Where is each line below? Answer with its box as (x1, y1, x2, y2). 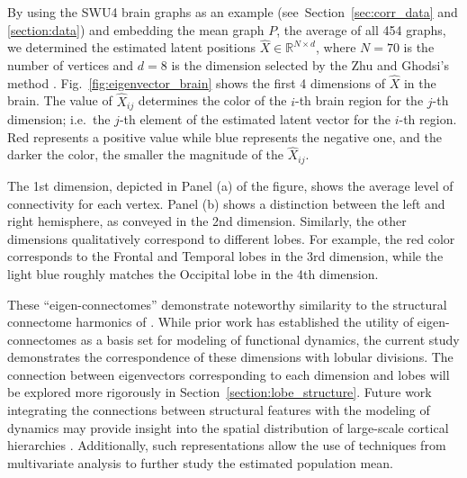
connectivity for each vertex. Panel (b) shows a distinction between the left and (7, 194, 445, 212)
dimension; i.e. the (7, 110, 111, 129)
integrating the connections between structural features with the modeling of (7, 401, 430, 419)
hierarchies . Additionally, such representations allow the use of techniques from (7, 436, 446, 455)
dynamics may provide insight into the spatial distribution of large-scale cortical (7, 418, 449, 437)
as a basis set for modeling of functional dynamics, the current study (80, 329, 460, 348)
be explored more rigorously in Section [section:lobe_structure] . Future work (7, 383, 432, 401)
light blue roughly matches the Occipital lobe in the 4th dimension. (7, 264, 379, 283)
